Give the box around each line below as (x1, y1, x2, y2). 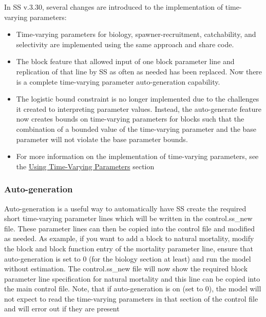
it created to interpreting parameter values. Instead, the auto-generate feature (16, 103, 261, 114)
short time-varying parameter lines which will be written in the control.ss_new (4, 213, 253, 224)
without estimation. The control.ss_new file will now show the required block (4, 263, 248, 274)
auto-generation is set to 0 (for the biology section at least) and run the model (4, 253, 251, 264)
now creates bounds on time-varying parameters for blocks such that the (16, 113, 244, 124)
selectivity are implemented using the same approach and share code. (16, 38, 234, 49)
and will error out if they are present (4, 303, 120, 314)
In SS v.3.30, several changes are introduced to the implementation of (4, 2, 223, 12)
